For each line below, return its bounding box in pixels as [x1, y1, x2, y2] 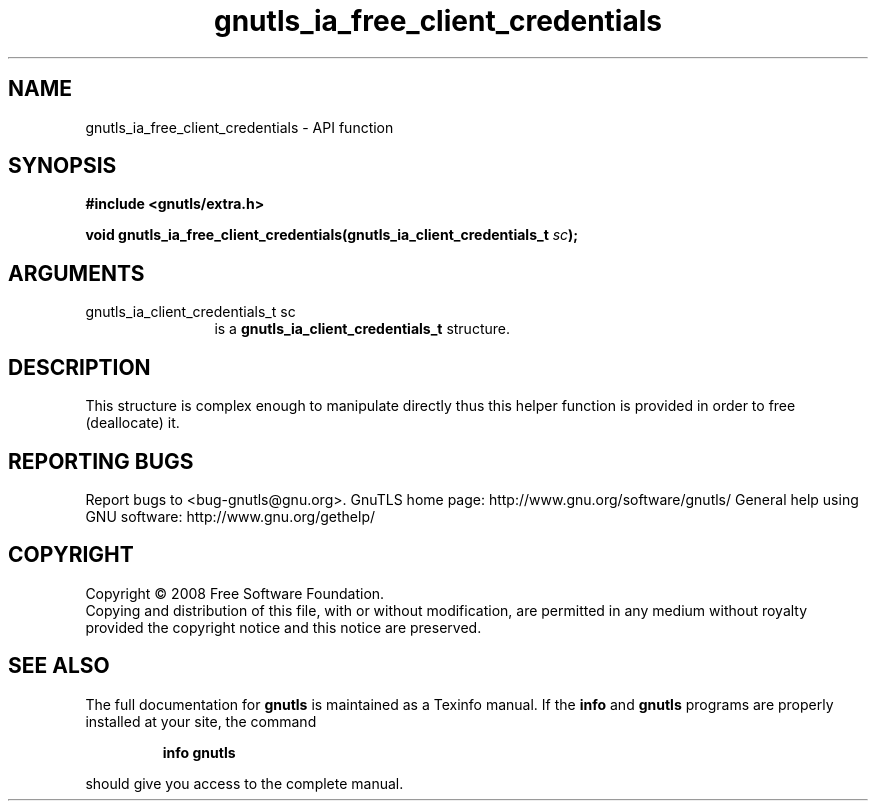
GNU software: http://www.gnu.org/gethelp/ [85, 507, 376, 525]
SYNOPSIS [8, 153, 117, 179]
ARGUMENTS [8, 260, 145, 286]
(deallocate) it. [85, 414, 180, 432]
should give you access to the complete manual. [85, 774, 404, 792]
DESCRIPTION [8, 354, 151, 380]
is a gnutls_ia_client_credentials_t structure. [214, 320, 510, 338]
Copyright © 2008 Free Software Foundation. [85, 584, 385, 602]
